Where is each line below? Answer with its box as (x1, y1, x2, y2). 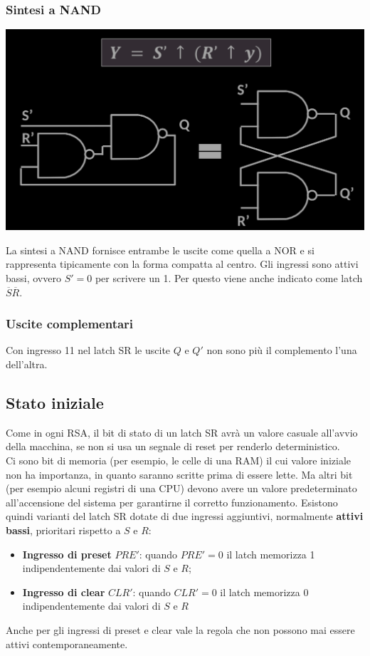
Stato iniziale (6, 392, 104, 413)
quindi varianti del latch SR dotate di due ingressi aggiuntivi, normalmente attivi (6, 509, 364, 524)
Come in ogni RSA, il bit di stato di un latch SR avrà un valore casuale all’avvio (6, 425, 358, 439)
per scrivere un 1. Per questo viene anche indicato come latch (95, 271, 363, 286)
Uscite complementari (6, 315, 134, 333)
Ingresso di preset (22, 546, 112, 561)
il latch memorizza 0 (220, 584, 309, 599)
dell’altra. (6, 357, 48, 372)
